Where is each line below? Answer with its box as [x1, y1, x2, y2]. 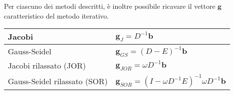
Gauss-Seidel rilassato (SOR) [8, 75, 108, 87]
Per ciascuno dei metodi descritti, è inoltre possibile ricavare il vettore [4, 1, 215, 11]
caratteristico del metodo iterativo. [4, 10, 109, 21]
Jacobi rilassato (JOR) [8, 60, 86, 71]
